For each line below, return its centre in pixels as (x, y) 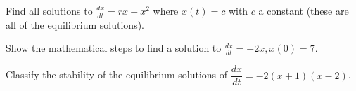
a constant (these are (304, 10)
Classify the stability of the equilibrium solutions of (117, 75)
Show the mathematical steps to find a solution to (114, 48)
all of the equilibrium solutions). (75, 24)
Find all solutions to (49, 10)
